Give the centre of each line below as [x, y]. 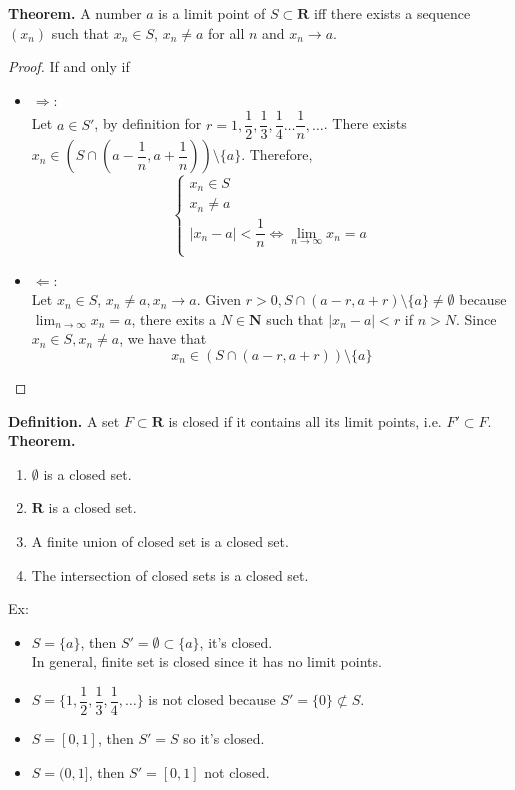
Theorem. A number [75, 13]
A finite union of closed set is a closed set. [160, 540]
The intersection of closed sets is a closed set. [170, 574]
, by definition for [148, 123]
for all [226, 32]
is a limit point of [212, 13]
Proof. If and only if [69, 66]
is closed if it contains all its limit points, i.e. [305, 420]
